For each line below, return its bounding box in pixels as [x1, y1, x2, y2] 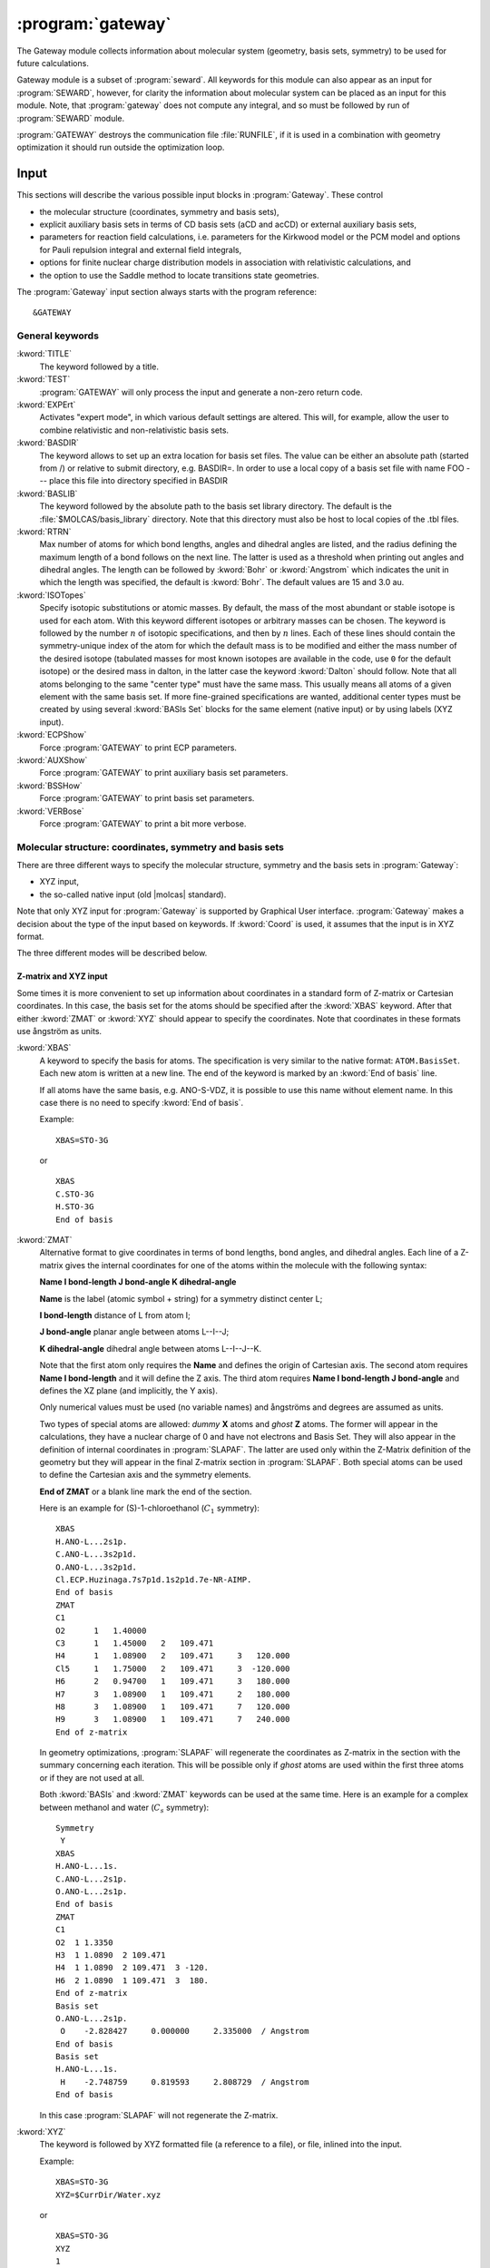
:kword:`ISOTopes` [16, 590, 86, 601]
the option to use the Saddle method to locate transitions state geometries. [39, 269, 319, 280]
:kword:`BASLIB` [16, 488, 78, 499]
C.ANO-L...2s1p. [55, 1873, 128, 1884]
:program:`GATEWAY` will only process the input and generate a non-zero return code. [39, 386, 363, 397]
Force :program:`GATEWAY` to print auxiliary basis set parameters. [39, 767, 289, 778]
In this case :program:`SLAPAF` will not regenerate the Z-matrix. [39, 2109, 279, 2120]
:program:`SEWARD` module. [16, 112, 125, 123]
